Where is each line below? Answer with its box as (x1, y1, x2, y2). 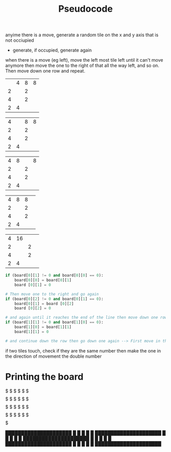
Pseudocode (58, 3, 113, 15)
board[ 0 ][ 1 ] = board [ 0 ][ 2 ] (14, 301, 74, 306)
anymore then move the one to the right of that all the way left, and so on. (5, 62, 159, 69)
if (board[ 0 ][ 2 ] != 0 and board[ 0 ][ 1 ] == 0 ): (5, 296, 104, 302)
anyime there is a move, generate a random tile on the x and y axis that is (5, 32, 159, 38)
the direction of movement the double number (5, 353, 102, 359)
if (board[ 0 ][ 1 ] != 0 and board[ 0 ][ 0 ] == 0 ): (5, 273, 104, 278)
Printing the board (5, 371, 84, 383)
